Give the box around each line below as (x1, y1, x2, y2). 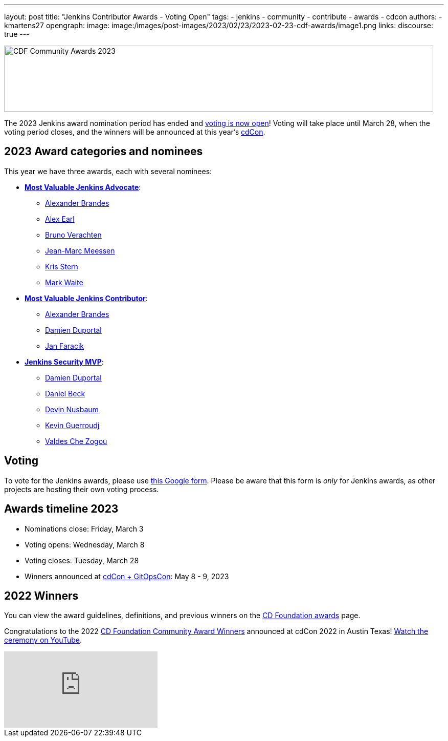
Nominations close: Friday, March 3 (25, 524, 144, 533)
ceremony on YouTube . (4, 636, 82, 645)
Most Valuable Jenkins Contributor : (25, 293, 148, 303)
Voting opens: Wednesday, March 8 (25, 540, 145, 549)
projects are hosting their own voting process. (4, 484, 159, 494)
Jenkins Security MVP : (25, 357, 104, 366)
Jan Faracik (45, 341, 84, 350)
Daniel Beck (45, 389, 85, 398)
